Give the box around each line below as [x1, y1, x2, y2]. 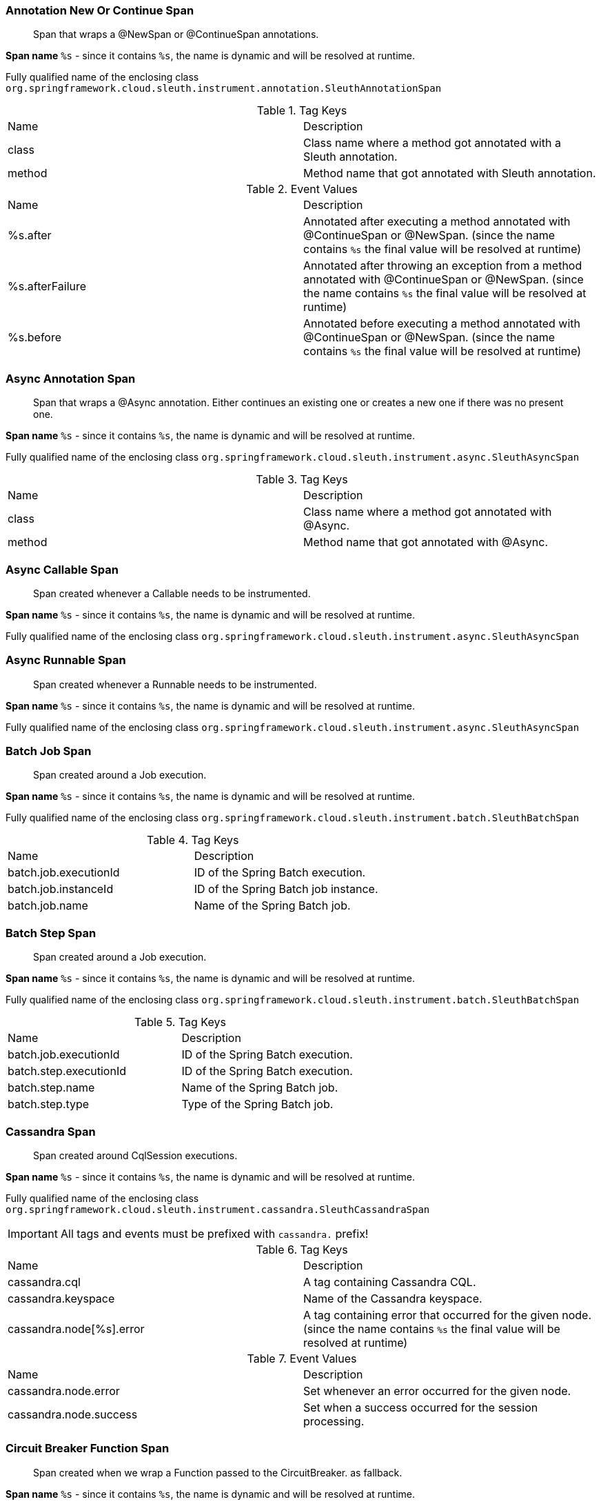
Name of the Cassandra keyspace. [303, 1291, 482, 1305]
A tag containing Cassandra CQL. [303, 1274, 476, 1289]
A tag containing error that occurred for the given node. [303, 1307, 592, 1322]
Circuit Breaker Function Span [6, 1441, 170, 1456]
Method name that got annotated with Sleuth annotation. [303, 166, 596, 181]
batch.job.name [8, 899, 88, 913]
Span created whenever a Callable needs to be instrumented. [33, 587, 311, 599]
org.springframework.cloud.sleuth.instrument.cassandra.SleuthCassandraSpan [6, 1203, 430, 1215]
